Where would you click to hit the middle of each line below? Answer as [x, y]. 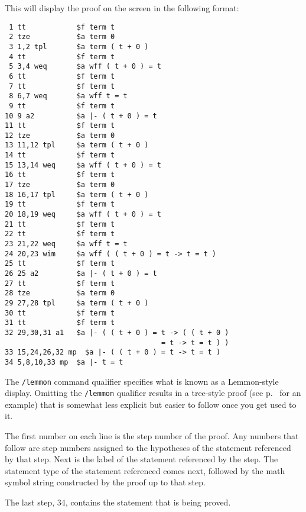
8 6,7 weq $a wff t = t [68, 96]
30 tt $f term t [60, 313]
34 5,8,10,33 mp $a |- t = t [64, 362]
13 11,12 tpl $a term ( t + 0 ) [77, 145]
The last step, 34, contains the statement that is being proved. [118, 502]
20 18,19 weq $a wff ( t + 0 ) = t [83, 215]
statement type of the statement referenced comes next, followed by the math [145, 470]
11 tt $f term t [60, 126]
